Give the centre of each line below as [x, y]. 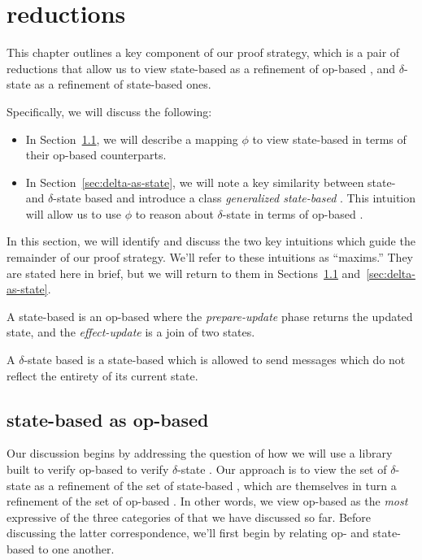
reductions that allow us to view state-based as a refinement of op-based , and [201, 68]
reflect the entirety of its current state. [102, 375]
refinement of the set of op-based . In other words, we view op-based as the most [207, 501]
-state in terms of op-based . [293, 213]
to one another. [76, 548]
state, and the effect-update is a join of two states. [131, 332]
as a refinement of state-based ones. [123, 84]
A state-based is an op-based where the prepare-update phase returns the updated [210, 316]
